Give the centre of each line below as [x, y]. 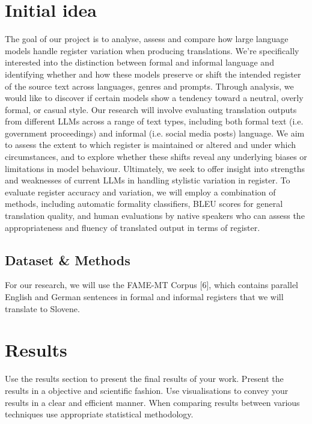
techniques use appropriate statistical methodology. [99, 414]
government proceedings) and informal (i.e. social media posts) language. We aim [155, 133]
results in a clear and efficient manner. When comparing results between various [152, 402]
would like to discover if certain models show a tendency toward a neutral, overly [154, 98]
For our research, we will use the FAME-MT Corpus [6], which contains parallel [152, 285]
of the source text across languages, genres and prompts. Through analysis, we [149, 86]
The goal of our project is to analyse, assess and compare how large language [147, 39]
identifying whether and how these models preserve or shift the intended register [153, 74]
